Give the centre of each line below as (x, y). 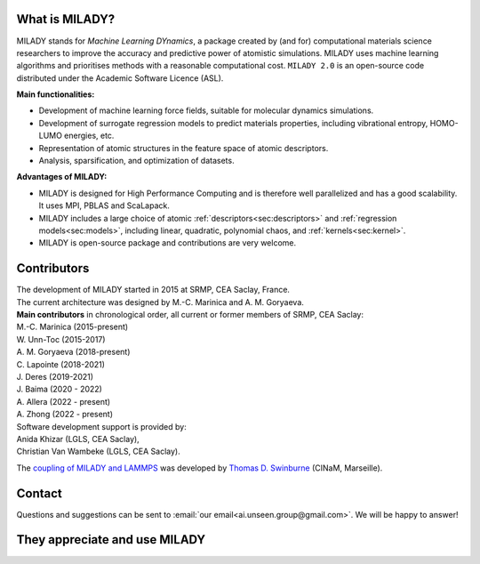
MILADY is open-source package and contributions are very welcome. (168, 243)
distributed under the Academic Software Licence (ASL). (120, 78)
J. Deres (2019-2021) (55, 377)
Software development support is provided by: (101, 426)
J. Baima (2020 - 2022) (59, 389)
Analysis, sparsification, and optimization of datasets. (136, 161)
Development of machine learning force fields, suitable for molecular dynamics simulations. (206, 110)
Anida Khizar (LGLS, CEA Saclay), (78, 439)
